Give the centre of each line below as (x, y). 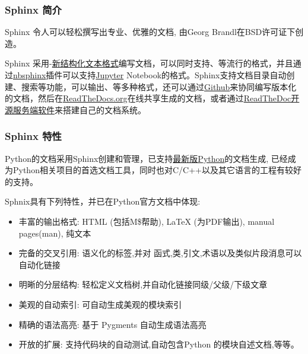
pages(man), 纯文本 (55, 233)
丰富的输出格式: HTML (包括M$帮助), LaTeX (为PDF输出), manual (147, 221)
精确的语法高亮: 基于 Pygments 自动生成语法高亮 (112, 324)
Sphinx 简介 (33, 9)
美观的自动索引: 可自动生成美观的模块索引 (100, 304)
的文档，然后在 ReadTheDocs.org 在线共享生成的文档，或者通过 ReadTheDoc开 (152, 98)
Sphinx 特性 (33, 136)
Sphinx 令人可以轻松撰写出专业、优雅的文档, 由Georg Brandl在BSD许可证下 (150, 32)
